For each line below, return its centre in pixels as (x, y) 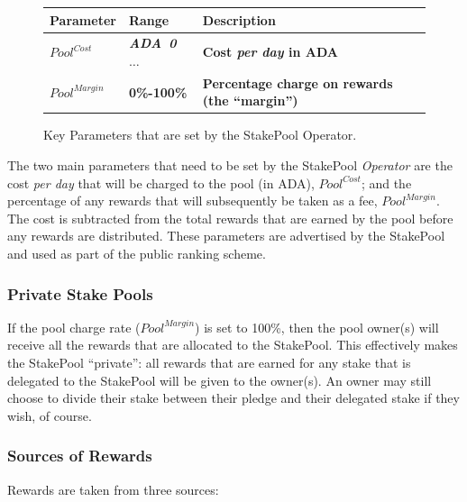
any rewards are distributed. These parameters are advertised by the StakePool (226, 236)
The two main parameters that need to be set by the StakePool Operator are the (230, 165)
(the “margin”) (250, 100)
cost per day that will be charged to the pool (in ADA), (161, 183)
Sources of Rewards (80, 456)
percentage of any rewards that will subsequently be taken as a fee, (192, 201)
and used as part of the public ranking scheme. (137, 254)
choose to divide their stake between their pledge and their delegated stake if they (233, 398)
